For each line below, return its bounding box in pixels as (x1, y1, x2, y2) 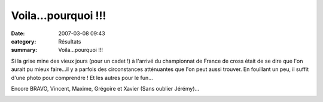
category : (11, 38, 36, 45)
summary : (11, 47, 38, 54)
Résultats (58, 38, 81, 45)
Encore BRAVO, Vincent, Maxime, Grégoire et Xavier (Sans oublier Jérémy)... (11, 85, 200, 92)
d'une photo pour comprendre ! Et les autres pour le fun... (11, 74, 154, 81)
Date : (11, 30, 25, 37)
